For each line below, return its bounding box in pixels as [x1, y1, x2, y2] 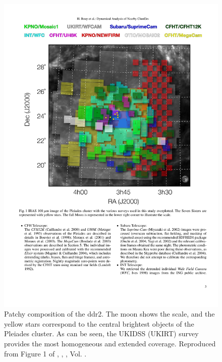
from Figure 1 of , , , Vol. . [4, 348, 87, 358]
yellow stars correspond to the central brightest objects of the [4, 318, 194, 329]
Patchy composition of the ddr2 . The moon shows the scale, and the [4, 308, 215, 319]
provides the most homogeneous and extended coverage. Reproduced [4, 338, 216, 349]
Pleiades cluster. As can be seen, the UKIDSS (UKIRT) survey [4, 328, 199, 339]
